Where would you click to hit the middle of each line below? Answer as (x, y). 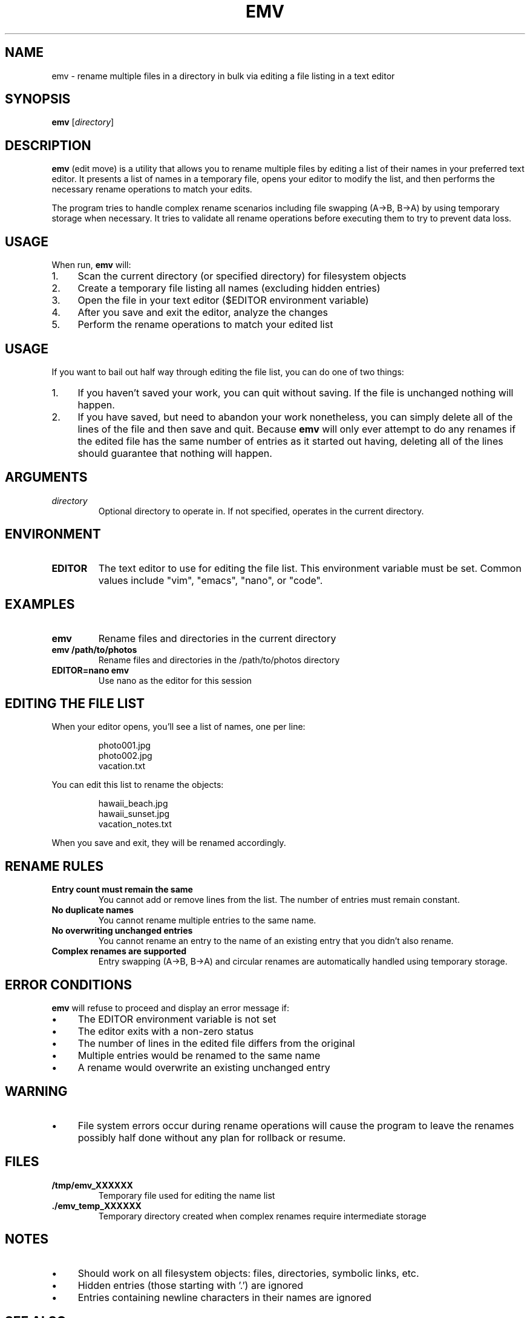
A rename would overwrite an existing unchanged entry (204, 1068)
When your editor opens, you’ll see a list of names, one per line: (178, 727)
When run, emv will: (91, 265)
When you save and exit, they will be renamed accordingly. (169, 843)
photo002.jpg (125, 756)
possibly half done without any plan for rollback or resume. (212, 1137)
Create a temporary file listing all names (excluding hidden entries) (229, 288)
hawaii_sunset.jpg (134, 814)
